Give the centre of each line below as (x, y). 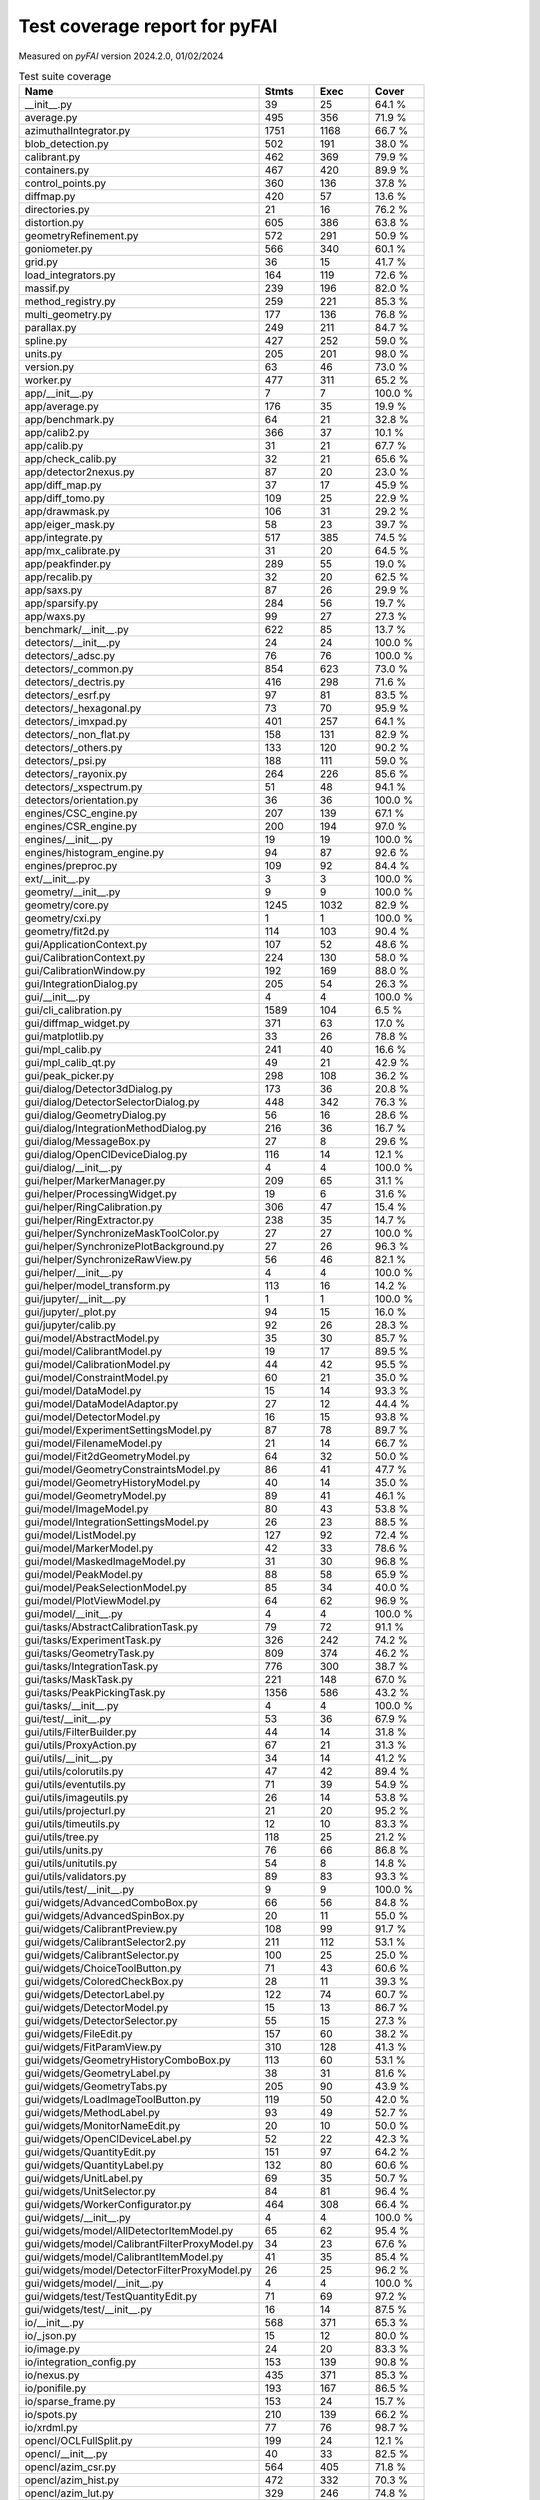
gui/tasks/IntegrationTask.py (91, 1667)
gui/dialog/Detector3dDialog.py (98, 1089)
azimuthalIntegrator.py (77, 131)
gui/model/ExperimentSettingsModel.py (118, 1430)
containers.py (57, 170)
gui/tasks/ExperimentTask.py (93, 1640)
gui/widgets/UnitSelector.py (90, 2192)
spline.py (46, 341)
